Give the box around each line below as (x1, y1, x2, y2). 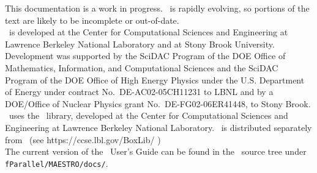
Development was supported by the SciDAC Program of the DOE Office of (5, 49, 286, 62)
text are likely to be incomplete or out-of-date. (5, 13, 179, 26)
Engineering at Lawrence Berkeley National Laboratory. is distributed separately (5, 121, 312, 133)
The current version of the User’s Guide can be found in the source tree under (5, 145, 307, 158)
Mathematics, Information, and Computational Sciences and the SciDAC (5, 61, 278, 74)
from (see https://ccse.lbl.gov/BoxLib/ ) (5, 133, 161, 146)
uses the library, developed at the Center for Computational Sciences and (9, 109, 288, 122)
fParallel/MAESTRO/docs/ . (5, 157, 108, 169)
